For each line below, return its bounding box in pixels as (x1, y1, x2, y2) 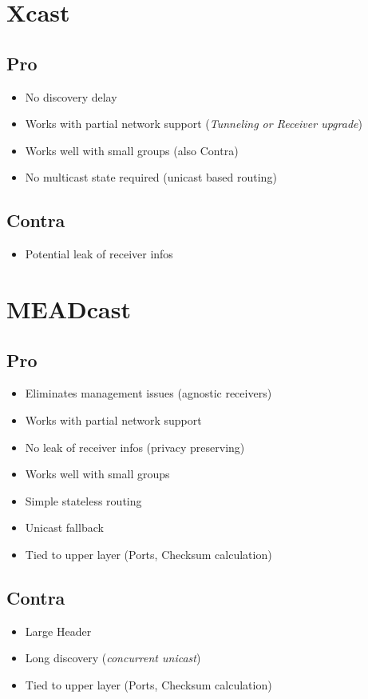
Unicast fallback (25, 519, 104, 536)
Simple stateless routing (25, 492, 142, 509)
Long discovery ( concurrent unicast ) (25, 649, 201, 666)
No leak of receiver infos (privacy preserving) (25, 438, 245, 455)
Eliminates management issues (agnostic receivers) (25, 385, 272, 401)
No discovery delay (25, 88, 117, 105)
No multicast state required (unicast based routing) (25, 169, 277, 186)
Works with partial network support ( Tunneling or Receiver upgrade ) (25, 115, 362, 132)
